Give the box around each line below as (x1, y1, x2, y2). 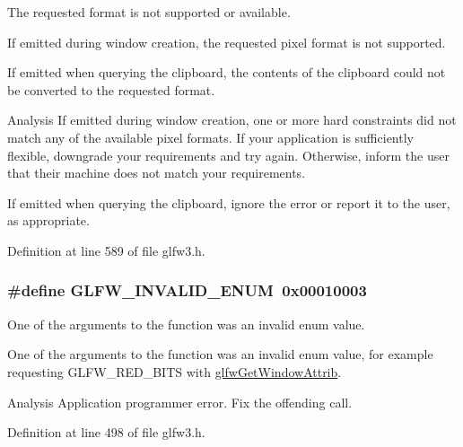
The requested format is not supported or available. (7, 3, 291, 21)
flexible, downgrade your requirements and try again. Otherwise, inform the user (7, 145, 450, 164)
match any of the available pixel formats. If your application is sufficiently (7, 127, 414, 146)
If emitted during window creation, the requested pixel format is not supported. (7, 32, 446, 51)
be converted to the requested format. (7, 80, 215, 99)
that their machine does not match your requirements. (7, 163, 306, 182)
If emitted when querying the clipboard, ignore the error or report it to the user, (7, 193, 450, 212)
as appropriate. (7, 211, 90, 230)
